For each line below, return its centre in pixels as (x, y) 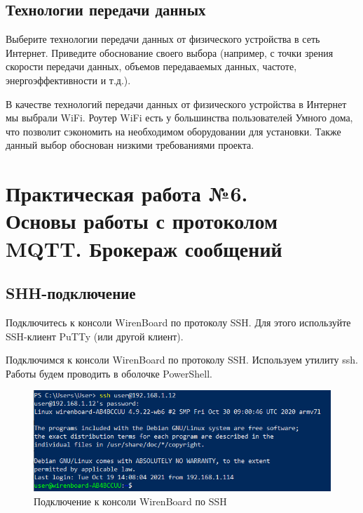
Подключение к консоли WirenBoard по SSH (130, 501)
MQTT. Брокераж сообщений (144, 248)
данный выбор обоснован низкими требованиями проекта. (130, 145)
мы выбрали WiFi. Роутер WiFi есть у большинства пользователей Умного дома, (179, 118)
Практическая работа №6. (127, 193)
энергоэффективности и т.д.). (68, 80)
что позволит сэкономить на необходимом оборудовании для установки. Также (173, 131)
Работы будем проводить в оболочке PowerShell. (109, 373)
